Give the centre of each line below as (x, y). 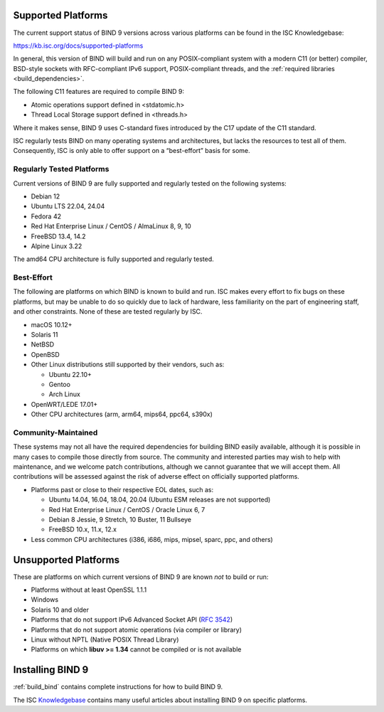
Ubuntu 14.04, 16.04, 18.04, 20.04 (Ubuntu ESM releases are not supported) (160, 500)
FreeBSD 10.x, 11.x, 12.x (83, 529)
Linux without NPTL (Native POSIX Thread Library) (105, 639)
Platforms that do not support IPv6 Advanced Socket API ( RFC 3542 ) (132, 620)
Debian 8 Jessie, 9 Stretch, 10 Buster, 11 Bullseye (120, 520)
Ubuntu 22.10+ (70, 374)
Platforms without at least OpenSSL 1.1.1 (89, 590)
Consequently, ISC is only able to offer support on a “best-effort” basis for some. (132, 151)
